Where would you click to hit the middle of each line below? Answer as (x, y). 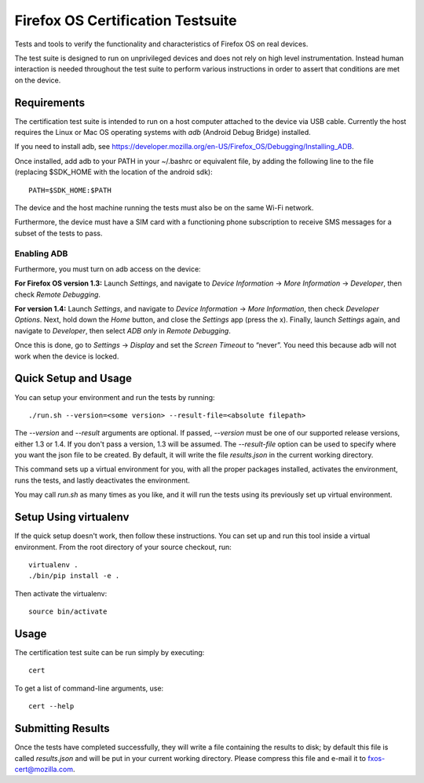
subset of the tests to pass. (58, 233)
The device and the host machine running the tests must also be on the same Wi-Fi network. (164, 207)
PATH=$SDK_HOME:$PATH (70, 190)
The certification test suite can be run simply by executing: (110, 653)
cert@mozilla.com (44, 769)
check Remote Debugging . (58, 294)
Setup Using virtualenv (72, 517)
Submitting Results (62, 728)
